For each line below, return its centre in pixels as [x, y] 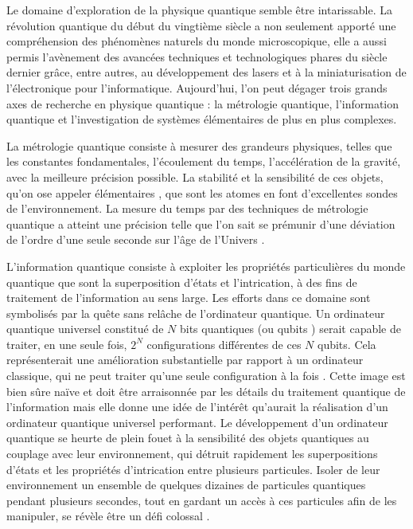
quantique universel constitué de [85, 329]
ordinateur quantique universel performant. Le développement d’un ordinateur [197, 422]
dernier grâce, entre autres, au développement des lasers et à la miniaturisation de [206, 72]
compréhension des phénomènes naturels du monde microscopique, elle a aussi [197, 41]
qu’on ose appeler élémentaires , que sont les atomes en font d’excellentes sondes [202, 192]
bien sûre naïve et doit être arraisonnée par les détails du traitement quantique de [206, 391]
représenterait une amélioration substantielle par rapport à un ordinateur [185, 360]
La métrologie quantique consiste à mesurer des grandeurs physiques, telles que [199, 145]
